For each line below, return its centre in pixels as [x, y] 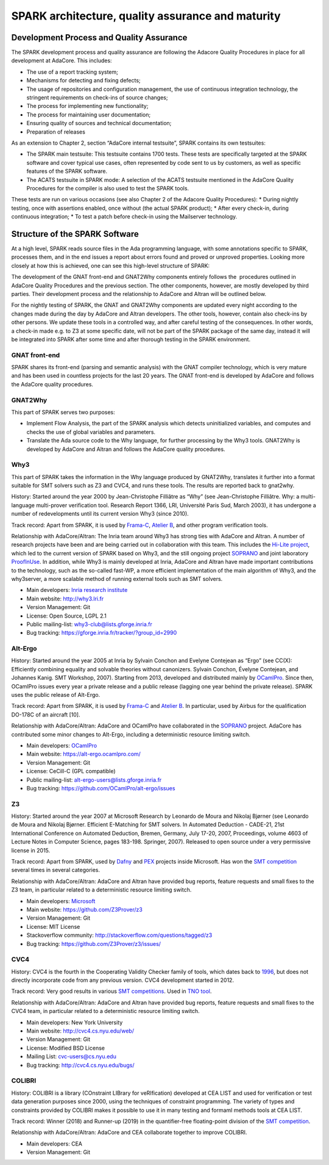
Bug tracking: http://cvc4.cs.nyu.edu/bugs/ [80, 1065]
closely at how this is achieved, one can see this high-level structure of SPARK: [111, 265]
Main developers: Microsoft [61, 901]
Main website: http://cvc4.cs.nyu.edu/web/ [80, 1031]
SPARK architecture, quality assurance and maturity [146, 16]
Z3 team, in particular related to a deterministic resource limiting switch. [101, 890]
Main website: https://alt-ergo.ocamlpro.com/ [84, 754]
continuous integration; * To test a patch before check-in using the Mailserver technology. [124, 217]
